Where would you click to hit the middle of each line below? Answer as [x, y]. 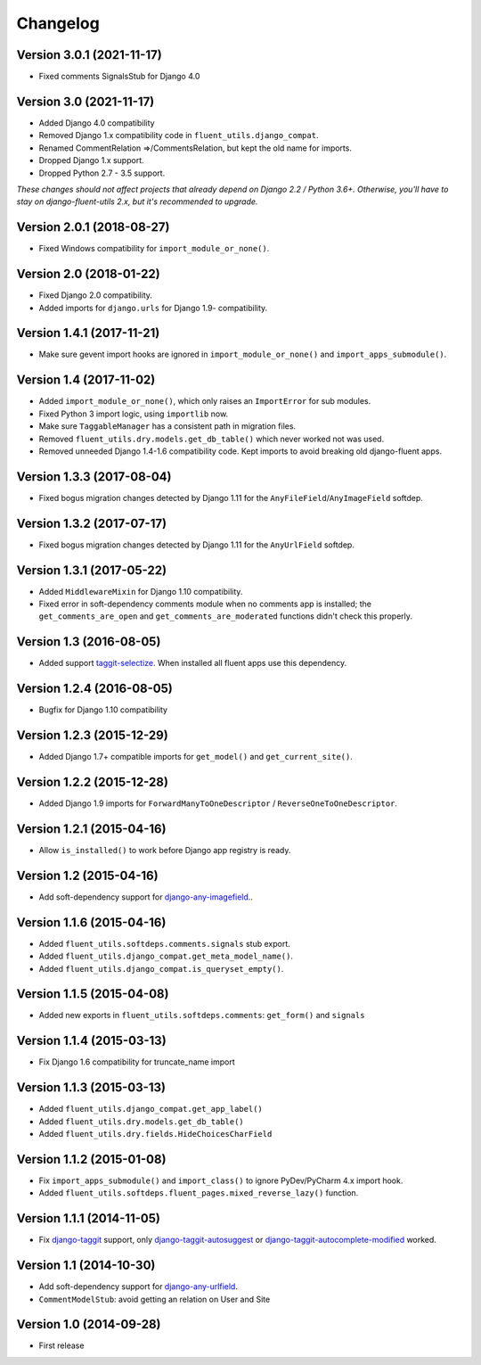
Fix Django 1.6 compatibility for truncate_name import [137, 1062]
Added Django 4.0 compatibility [97, 123]
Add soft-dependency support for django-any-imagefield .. [146, 897]
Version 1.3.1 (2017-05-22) [92, 570]
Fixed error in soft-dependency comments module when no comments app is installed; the [205, 604]
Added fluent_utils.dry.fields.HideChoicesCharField [155, 1134]
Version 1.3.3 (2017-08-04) [94, 477]
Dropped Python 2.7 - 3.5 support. [102, 173]
